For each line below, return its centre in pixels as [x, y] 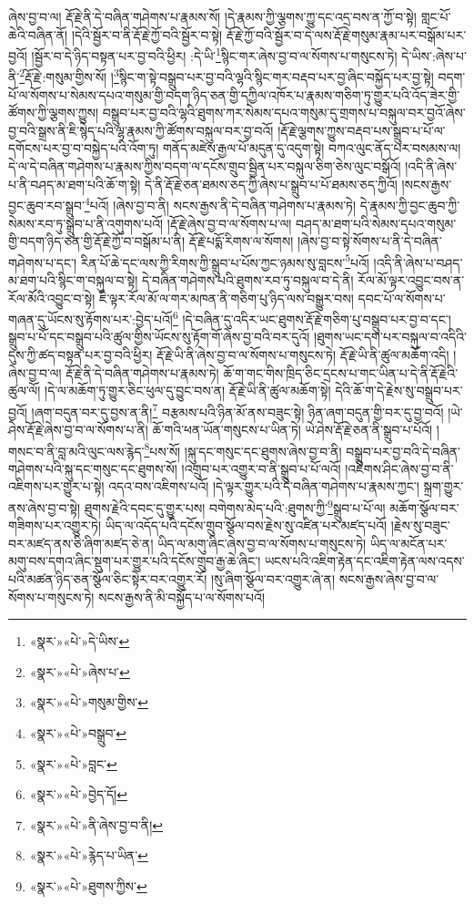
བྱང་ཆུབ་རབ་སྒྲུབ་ [46, 205]
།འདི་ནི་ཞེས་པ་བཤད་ [418, 262]
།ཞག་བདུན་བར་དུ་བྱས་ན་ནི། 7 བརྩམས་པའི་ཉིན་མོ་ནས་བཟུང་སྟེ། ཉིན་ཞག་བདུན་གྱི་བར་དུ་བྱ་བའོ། [237, 410]
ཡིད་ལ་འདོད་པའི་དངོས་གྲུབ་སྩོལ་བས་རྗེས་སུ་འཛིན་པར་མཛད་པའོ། [246, 525]
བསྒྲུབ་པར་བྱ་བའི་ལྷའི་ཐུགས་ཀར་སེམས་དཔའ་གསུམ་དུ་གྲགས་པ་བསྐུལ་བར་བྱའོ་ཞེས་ [284, 113]
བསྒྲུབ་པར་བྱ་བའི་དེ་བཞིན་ [403, 451]
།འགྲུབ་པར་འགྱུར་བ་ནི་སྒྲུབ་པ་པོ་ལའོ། [261, 468]
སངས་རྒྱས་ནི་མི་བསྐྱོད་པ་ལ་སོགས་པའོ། [182, 596]
